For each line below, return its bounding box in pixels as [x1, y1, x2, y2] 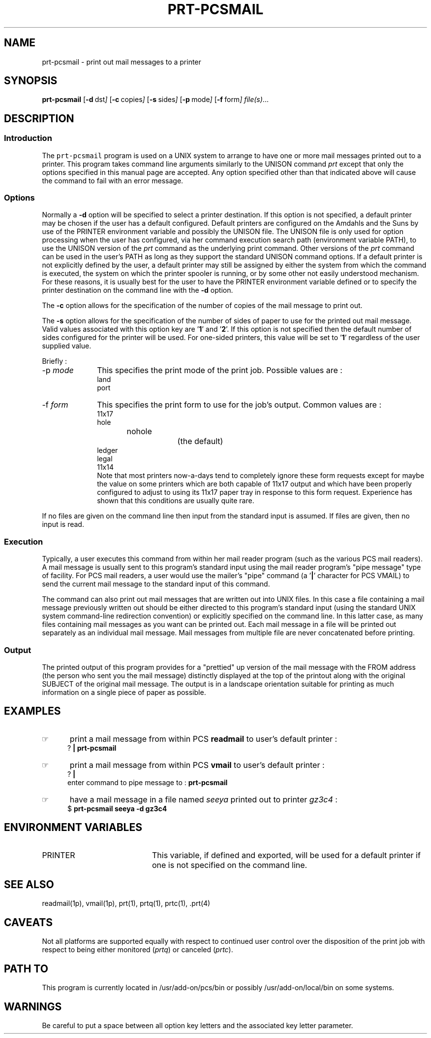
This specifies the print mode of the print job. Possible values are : [97, 365, 342, 376]
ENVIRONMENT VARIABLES [4, 821, 142, 834]
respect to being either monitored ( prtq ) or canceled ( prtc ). [42, 945, 233, 954]
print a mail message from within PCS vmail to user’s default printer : [69, 760, 325, 770]
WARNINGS [4, 1000, 62, 1013]
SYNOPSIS [4, 74, 58, 87]
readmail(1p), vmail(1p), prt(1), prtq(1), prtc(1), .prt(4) [42, 899, 211, 908]
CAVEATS [4, 916, 53, 929]
